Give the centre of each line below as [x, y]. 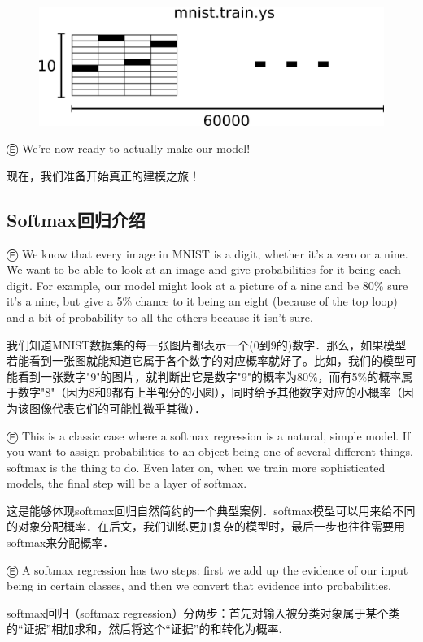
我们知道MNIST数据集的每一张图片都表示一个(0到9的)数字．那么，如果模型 [207, 344]
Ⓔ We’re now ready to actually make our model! [129, 148]
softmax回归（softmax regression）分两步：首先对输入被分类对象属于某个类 [203, 612]
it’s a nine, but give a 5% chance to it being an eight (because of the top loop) [202, 301]
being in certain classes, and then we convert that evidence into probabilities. [199, 586]
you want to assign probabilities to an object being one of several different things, [210, 451]
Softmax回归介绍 [76, 219]
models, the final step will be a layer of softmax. [127, 483]
